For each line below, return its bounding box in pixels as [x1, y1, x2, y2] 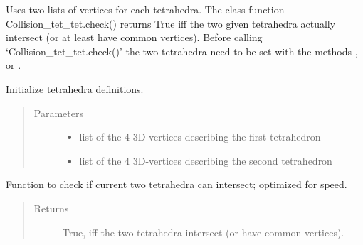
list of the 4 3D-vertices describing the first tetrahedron [79, 129, 321, 144]
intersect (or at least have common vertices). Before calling [6, 30, 263, 45]
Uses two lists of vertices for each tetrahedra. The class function [6, 2, 285, 16]
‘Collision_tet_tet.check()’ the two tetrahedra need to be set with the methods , [6, 43, 358, 58]
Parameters [33, 105, 83, 120]
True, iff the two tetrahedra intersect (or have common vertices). [62, 224, 344, 239]
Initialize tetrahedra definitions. [6, 81, 144, 96]
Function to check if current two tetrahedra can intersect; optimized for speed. [6, 177, 347, 192]
